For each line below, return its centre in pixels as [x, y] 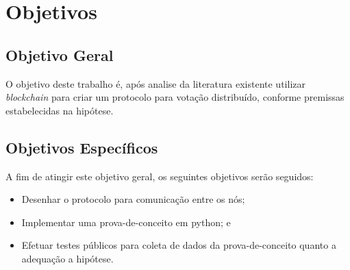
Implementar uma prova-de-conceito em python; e [126, 222]
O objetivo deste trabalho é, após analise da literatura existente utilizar [155, 83]
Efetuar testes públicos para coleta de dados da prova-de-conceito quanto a [179, 245]
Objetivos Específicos [82, 147]
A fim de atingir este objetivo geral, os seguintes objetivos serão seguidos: [160, 176]
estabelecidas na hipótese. [60, 110]
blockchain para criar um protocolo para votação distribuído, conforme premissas [175, 97]
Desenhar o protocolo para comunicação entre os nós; [133, 199]
